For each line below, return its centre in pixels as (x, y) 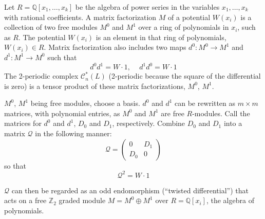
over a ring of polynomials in (184, 27)
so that (15, 165)
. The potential (42, 37)
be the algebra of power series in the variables (147, 7)
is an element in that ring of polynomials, (161, 37)
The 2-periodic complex (41, 76)
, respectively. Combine (149, 123)
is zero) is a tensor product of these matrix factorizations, (95, 86)
